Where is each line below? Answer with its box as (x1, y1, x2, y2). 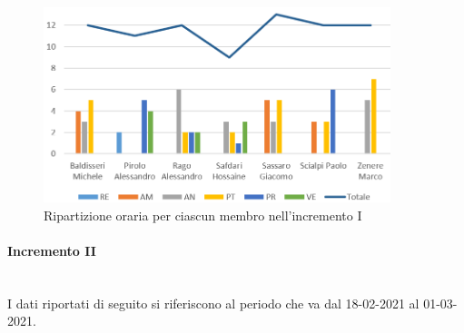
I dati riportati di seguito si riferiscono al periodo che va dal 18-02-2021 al (7, 293, 420, 312)
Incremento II (7, 240, 96, 260)
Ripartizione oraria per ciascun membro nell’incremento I (44, 205, 362, 224)
